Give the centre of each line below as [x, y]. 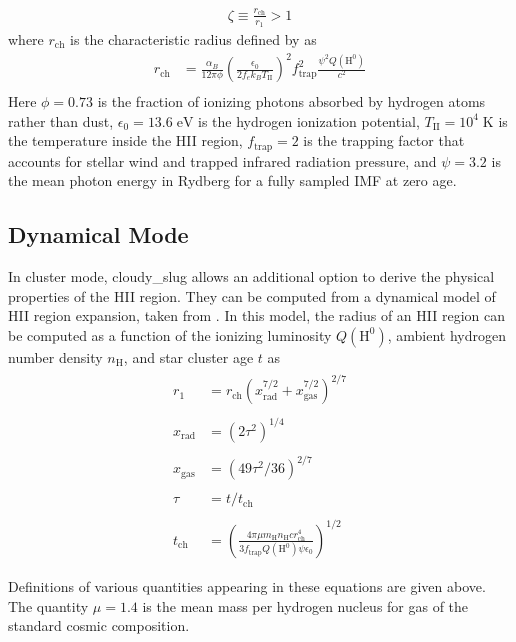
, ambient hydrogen [447, 334]
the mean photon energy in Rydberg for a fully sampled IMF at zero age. [232, 180]
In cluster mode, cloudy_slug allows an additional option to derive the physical [251, 276]
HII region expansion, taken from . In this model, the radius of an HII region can [257, 315]
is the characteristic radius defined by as [193, 38]
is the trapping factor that [384, 140]
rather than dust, [61, 120]
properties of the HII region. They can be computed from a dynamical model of [252, 295]
